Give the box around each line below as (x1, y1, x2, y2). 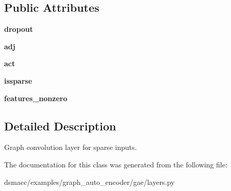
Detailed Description (4, 118, 117, 133)
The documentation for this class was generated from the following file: (4, 159, 227, 169)
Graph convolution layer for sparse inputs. (4, 142, 137, 152)
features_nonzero (4, 92, 68, 103)
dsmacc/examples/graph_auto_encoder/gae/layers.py (4, 176, 175, 187)
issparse (4, 75, 32, 86)
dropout (4, 24, 33, 34)
